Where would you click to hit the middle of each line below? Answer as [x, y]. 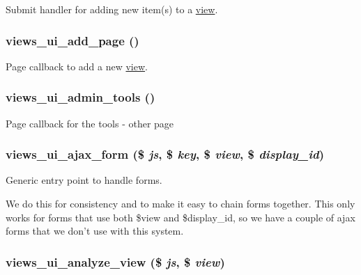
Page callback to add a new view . [77, 66]
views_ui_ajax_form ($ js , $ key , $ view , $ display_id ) [165, 154]
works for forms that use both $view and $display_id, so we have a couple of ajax [180, 217]
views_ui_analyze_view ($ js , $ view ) [115, 261]
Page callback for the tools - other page [90, 123]
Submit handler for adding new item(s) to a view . [112, 9]
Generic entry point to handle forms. [84, 180]
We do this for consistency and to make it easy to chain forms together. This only [180, 204]
